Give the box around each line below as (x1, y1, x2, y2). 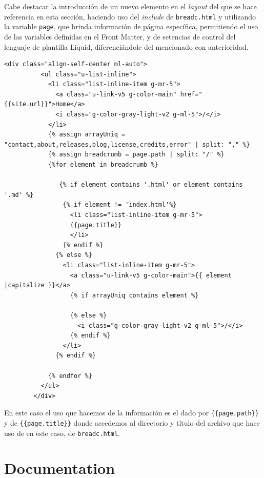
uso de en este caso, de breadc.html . (4, 427, 120, 438)
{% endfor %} (48, 372, 92, 380)
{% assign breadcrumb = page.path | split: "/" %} (48, 151, 225, 158)
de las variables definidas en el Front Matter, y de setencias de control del (4, 31, 236, 42)
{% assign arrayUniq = (48, 131, 126, 138)
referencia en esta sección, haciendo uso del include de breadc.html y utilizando (4, 11, 256, 22)
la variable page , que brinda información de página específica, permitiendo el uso (4, 21, 258, 32)
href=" (180, 90, 202, 98)
